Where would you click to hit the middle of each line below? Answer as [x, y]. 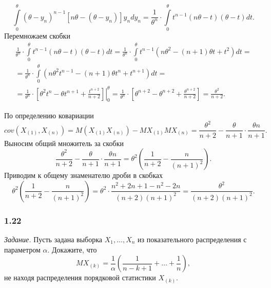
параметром [22, 249]
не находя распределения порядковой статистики [80, 277]
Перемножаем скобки [37, 36]
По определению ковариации [49, 115]
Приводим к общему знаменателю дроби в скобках [83, 175]
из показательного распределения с [192, 239]
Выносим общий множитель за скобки [64, 143]
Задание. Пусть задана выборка [53, 239]
